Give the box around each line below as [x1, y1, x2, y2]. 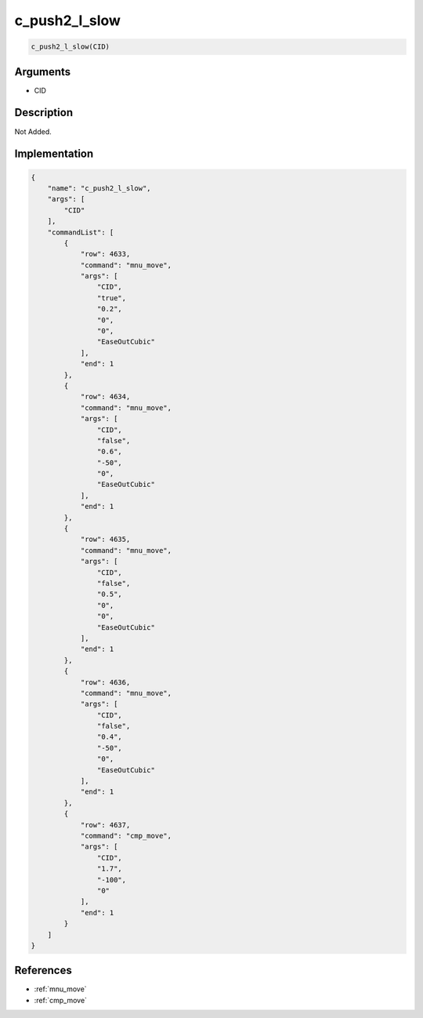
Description [14, 106, 74, 119]
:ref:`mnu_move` [34, 984, 87, 994]
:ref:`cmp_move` [34, 995, 88, 1005]
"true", [96, 293, 127, 302]
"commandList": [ [47, 227, 114, 237]
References [14, 964, 72, 977]
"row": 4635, [80, 535, 131, 544]
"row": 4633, [80, 249, 131, 259]
